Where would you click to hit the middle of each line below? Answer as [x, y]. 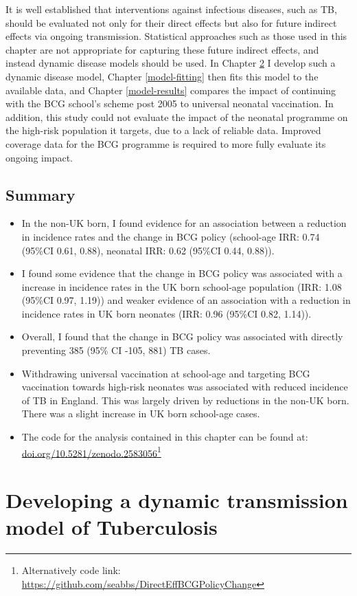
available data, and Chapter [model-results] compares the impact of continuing [171, 90]
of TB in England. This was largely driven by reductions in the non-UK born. [185, 400]
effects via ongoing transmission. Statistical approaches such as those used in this [176, 36]
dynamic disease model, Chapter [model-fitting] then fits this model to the [162, 76]
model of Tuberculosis [112, 527]
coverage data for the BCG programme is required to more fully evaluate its [166, 143]
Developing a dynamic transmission [177, 500]
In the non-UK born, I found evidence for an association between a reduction [184, 223]
